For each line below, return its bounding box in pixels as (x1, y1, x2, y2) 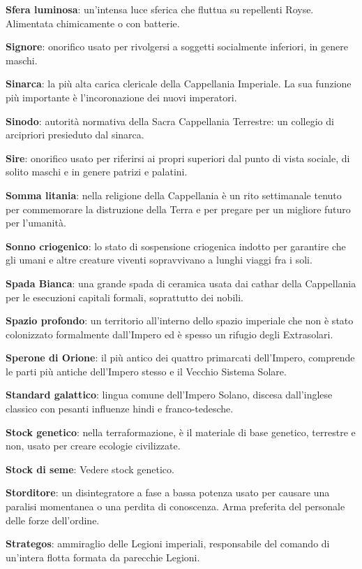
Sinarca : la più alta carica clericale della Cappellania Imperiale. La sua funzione (6, 76, 352, 91)
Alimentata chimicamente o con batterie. (6, 15, 180, 30)
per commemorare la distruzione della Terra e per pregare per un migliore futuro (6, 201, 351, 216)
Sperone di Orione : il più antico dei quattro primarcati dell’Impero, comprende (6, 350, 355, 365)
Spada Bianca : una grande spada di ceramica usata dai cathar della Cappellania (6, 275, 356, 290)
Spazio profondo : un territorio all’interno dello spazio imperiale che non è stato (6, 313, 354, 328)
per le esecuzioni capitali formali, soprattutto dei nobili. (6, 289, 243, 304)
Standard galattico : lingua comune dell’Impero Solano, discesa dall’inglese (6, 387, 333, 402)
